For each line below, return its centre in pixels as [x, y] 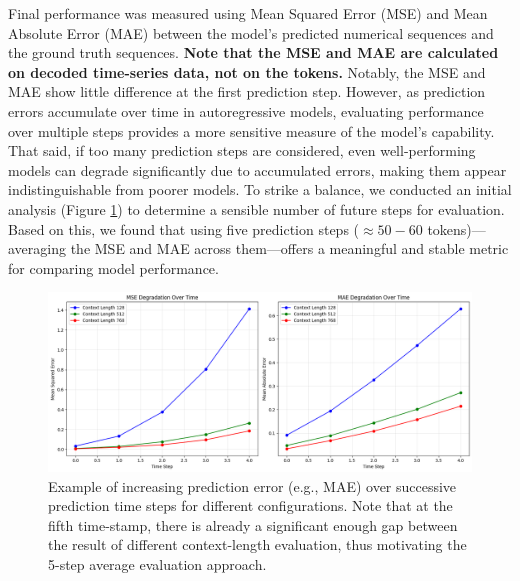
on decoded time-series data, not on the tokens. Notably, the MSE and [247, 71]
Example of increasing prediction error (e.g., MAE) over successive [252, 485]
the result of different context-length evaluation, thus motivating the [257, 544]
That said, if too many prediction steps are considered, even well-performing [242, 150]
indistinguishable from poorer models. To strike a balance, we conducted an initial [260, 189]
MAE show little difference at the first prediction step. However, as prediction [247, 91]
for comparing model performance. [113, 267]
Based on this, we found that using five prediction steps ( [184, 228]
